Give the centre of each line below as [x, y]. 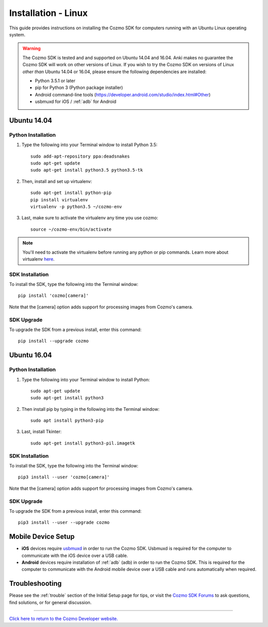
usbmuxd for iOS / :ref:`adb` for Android [76, 101]
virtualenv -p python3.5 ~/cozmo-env [76, 207]
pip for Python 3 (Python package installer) [79, 88]
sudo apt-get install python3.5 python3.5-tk [87, 170]
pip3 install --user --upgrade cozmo [64, 523]
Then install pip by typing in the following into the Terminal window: [91, 409]
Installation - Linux [48, 13]
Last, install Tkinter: [42, 432]
